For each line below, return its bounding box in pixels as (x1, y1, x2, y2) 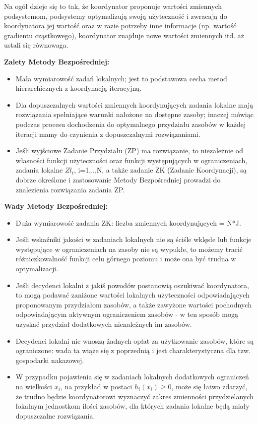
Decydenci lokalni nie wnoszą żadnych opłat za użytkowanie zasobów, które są (15, 335, 254, 346)
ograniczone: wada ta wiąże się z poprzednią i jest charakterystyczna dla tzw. (15, 345, 251, 356)
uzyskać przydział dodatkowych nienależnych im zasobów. (15, 319, 192, 329)
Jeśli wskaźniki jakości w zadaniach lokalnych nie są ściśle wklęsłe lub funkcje (15, 234, 252, 244)
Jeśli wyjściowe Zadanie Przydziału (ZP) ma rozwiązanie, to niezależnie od (15, 145, 243, 156)
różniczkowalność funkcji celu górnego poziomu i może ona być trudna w (15, 253, 236, 264)
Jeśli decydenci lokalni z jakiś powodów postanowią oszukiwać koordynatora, (15, 280, 249, 290)
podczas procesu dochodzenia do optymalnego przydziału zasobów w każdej (15, 119, 246, 129)
